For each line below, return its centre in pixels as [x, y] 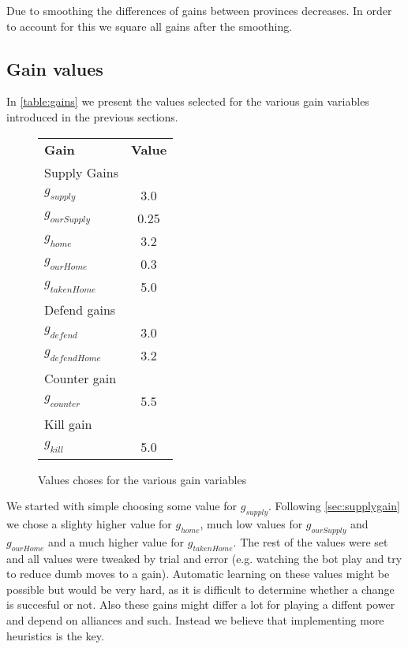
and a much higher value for [116, 541]
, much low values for [251, 523]
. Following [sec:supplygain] [334, 506]
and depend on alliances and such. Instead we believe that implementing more [195, 619]
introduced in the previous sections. [92, 116]
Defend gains [80, 309]
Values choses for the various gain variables [142, 479]
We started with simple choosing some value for [122, 506]
